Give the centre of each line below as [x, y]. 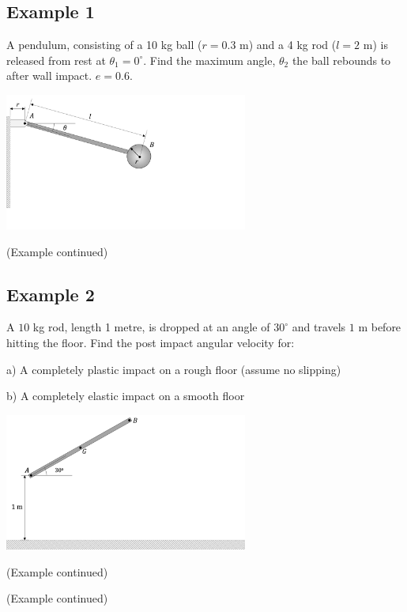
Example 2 [51, 294]
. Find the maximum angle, [209, 60]
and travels [319, 327]
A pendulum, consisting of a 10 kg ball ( [104, 45]
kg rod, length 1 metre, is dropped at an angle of [151, 327]
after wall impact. [49, 76]
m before [380, 327]
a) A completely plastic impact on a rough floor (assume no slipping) [174, 369]
